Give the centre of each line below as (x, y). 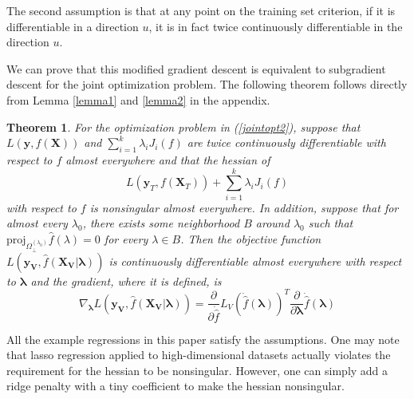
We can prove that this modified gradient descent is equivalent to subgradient (196, 68)
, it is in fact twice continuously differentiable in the (276, 26)
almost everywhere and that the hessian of (168, 159)
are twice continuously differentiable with (286, 142)
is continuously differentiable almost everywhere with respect (255, 261)
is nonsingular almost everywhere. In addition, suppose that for (244, 207)
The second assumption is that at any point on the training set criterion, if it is (201, 10)
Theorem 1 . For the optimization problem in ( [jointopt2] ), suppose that (183, 126)
